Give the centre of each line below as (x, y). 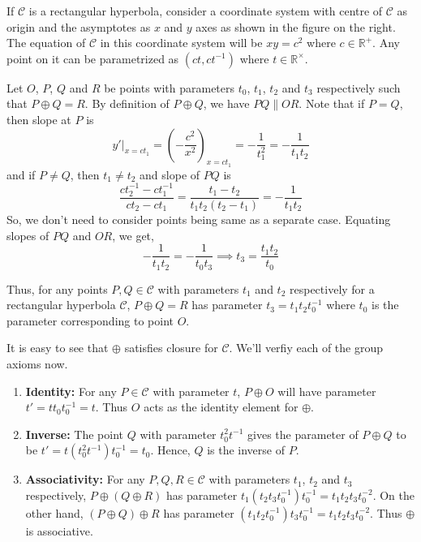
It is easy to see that (58, 348)
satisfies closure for (171, 348)
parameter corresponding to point (90, 320)
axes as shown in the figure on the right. (296, 26)
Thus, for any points (57, 288)
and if (21, 174)
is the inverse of (246, 450)
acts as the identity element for (221, 407)
